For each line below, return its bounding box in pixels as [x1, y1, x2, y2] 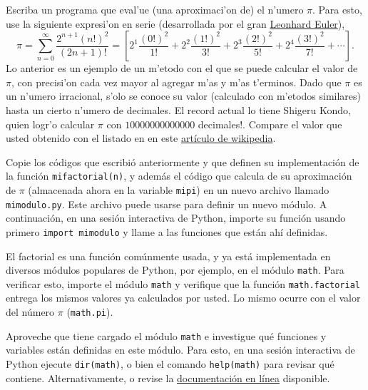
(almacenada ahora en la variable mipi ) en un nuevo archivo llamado [28, 183, 329, 197]
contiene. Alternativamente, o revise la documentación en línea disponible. [6, 370, 330, 385]
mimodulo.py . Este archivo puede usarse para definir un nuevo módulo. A [6, 196, 327, 211]
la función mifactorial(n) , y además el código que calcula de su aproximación [6, 168, 352, 183]
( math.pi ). [66, 304, 113, 319]
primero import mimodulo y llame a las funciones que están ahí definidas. [6, 224, 328, 239]
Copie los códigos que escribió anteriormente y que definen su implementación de [6, 154, 359, 169]
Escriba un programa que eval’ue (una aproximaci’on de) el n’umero [6, 2, 304, 16]
